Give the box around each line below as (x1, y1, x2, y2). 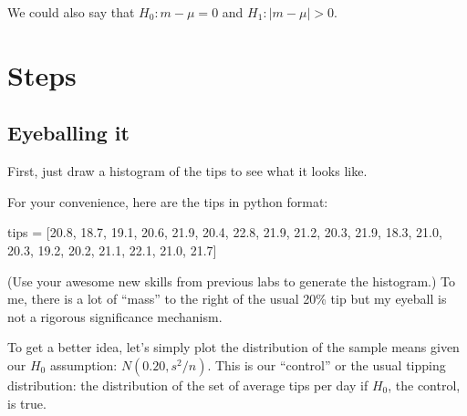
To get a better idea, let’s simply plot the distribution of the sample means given (7, 338, 460, 357)
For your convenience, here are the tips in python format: (7, 192, 328, 211)
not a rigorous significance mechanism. (7, 307, 223, 326)
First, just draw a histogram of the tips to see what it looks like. (7, 161, 368, 181)
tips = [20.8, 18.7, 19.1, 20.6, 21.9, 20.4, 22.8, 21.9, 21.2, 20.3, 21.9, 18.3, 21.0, (7, 223, 442, 242)
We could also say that (7, 3, 135, 21)
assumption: (49, 355, 118, 374)
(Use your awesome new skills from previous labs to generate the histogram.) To (7, 271, 456, 290)
